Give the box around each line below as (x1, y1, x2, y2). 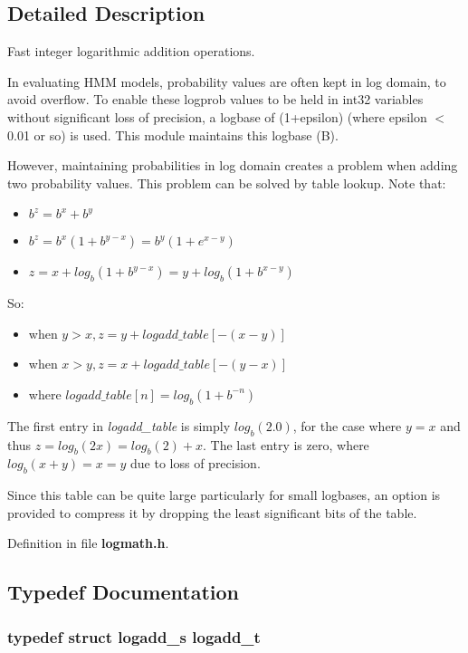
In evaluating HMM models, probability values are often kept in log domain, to (7, 72, 446, 91)
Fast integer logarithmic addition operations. (7, 42, 255, 61)
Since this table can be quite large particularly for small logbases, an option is (7, 485, 441, 504)
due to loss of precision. (130, 454, 261, 473)
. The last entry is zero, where (203, 435, 369, 454)
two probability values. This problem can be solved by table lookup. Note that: (7, 173, 446, 192)
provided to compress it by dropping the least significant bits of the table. (7, 503, 417, 522)
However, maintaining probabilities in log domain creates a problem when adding (7, 156, 458, 175)
